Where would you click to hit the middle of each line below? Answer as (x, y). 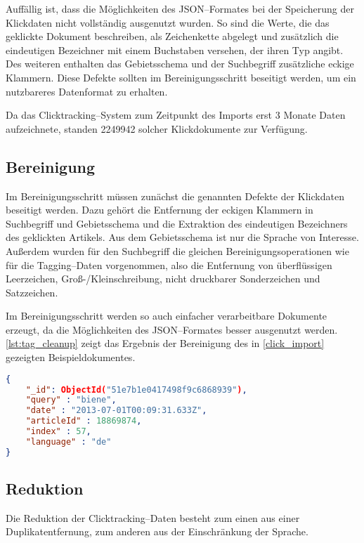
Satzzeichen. (32, 292)
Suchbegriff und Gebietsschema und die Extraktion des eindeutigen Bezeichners (177, 223)
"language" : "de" (69, 441)
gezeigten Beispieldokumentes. (71, 357)
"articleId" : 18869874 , (84, 421)
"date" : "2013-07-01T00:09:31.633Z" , (116, 411)
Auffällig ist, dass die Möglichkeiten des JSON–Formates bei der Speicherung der (180, 8)
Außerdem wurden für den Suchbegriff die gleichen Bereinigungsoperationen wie (177, 250)
